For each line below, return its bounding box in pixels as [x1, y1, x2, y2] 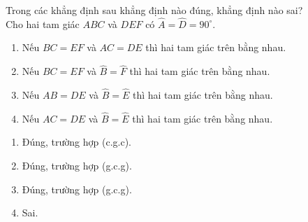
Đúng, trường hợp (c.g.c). [22, 134, 132, 149]
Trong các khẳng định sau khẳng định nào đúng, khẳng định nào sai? [6, 3, 303, 17]
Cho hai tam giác [6, 16, 80, 31]
